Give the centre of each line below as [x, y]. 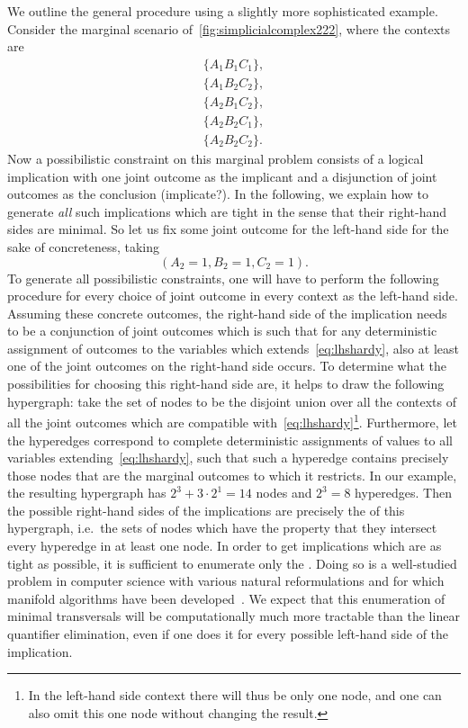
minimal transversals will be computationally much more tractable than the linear [234, 616]
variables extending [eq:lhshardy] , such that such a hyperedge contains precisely [228, 458]
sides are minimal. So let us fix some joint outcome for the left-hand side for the [228, 229]
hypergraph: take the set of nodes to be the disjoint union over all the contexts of [232, 401]
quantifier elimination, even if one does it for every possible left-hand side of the [228, 634]
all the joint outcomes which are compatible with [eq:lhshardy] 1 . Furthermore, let [232, 421]
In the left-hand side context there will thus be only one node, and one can [235, 695]
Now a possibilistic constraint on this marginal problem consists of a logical [216, 158]
